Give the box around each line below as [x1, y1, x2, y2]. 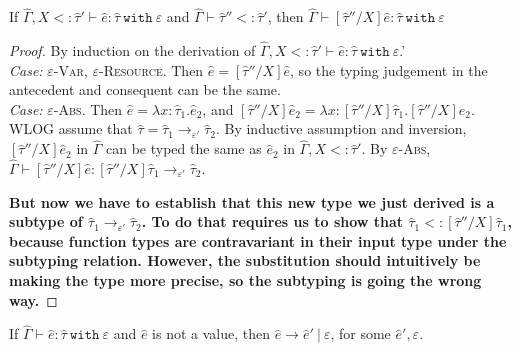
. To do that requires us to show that [141, 211, 404, 232]
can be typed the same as [106, 138, 262, 159]
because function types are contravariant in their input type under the [9, 230, 507, 251]
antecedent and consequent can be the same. [9, 79, 281, 100]
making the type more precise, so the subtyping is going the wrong [9, 270, 482, 290]
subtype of [9, 211, 83, 232]
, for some [330, 323, 391, 344]
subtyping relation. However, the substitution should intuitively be [9, 250, 481, 271]
